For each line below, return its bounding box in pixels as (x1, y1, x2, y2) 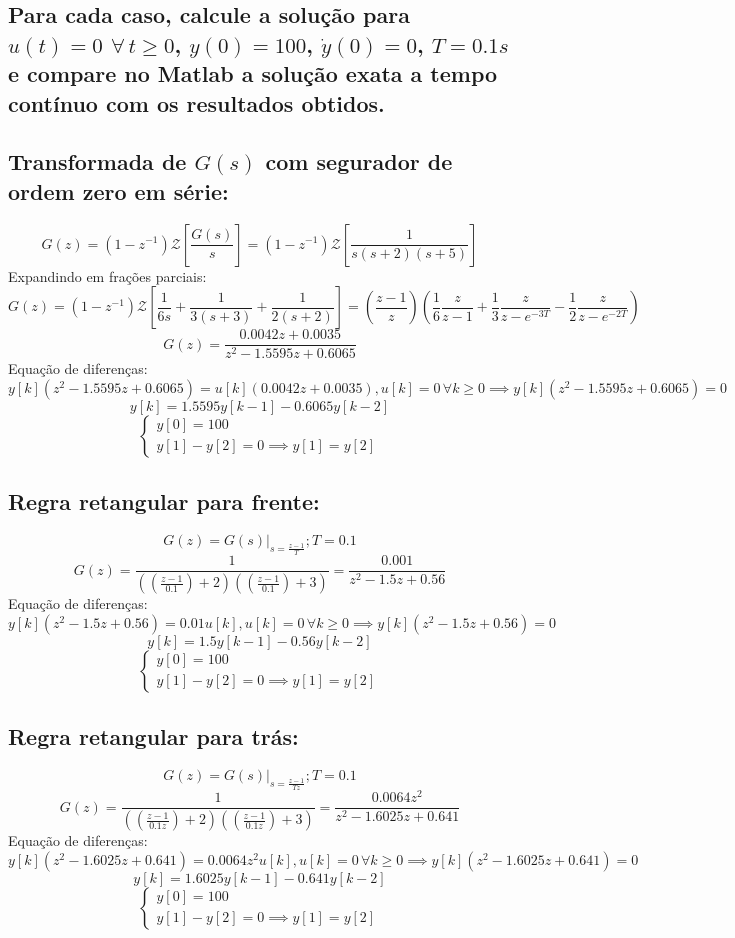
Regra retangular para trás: (8, 721, 299, 752)
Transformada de (8, 146, 187, 177)
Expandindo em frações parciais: (8, 265, 207, 286)
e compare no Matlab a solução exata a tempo (8, 58, 498, 89)
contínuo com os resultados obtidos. (8, 87, 385, 118)
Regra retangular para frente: (8, 486, 320, 517)
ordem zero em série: (8, 175, 229, 206)
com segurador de (265, 146, 453, 177)
